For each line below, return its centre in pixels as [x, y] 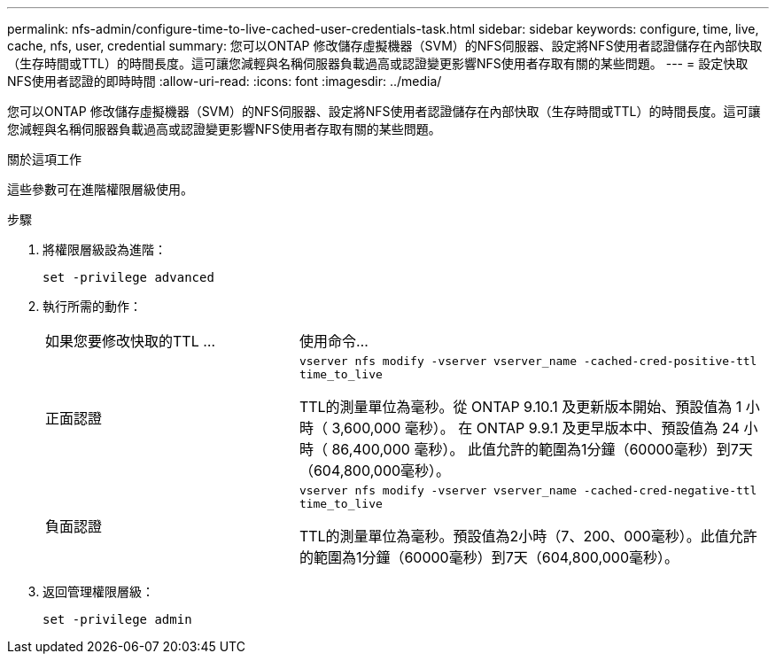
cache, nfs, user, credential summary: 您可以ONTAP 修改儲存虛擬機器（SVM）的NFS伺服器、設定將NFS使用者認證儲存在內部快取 [385, 46]
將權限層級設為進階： [105, 249]
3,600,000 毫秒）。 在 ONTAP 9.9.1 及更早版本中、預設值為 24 [535, 428]
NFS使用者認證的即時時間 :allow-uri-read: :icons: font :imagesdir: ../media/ [225, 81]
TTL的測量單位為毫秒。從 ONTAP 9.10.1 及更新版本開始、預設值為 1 [520, 407]
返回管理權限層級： [98, 591]
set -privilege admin [117, 619]
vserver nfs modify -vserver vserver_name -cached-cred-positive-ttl [528, 361]
